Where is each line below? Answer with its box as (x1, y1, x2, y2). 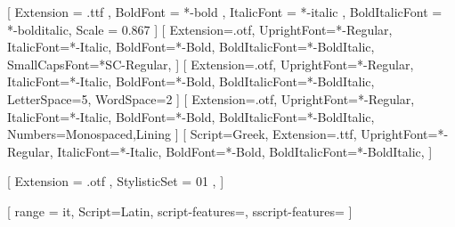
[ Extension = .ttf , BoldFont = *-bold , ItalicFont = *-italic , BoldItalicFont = (7, 3, 443, 20)
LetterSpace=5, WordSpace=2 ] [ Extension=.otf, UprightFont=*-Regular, (7, 89, 415, 108)
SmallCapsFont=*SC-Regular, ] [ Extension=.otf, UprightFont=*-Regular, (7, 54, 414, 73)
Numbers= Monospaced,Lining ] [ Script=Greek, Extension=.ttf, (7, 125, 357, 143)
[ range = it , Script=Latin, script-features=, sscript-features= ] (7, 201, 353, 220)
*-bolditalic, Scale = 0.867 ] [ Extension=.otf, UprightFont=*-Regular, (7, 20, 393, 38)
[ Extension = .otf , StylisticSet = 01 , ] (7, 172, 224, 191)
